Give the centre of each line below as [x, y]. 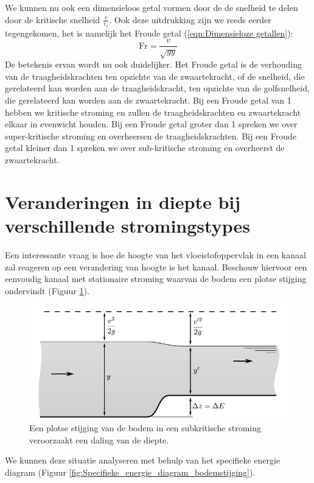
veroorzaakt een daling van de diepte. [99, 439]
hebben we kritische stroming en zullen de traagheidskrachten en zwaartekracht [153, 112]
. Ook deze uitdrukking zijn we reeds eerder [190, 19]
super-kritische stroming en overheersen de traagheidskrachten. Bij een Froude [151, 136]
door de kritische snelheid [53, 19]
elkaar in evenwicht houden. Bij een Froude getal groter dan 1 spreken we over [151, 124]
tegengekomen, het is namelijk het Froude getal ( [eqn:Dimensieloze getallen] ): [149, 33]
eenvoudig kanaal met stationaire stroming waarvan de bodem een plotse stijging [156, 279]
